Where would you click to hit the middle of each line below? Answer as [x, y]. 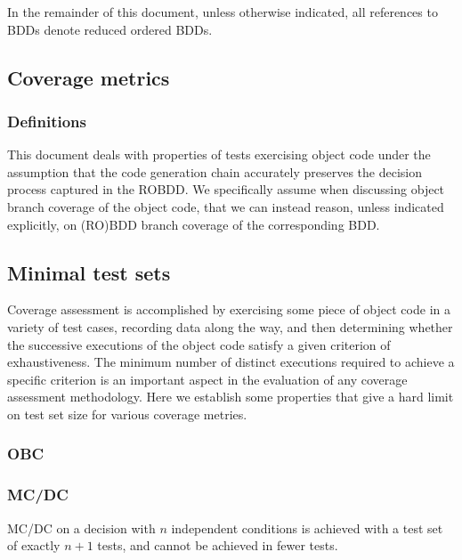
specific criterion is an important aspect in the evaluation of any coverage [207, 379]
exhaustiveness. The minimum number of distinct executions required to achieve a [231, 362]
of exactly [34, 545]
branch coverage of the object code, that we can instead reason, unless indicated [226, 206]
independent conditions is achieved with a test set [307, 528]
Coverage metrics [89, 77]
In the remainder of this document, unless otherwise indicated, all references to [223, 12]
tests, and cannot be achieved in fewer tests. [218, 545]
